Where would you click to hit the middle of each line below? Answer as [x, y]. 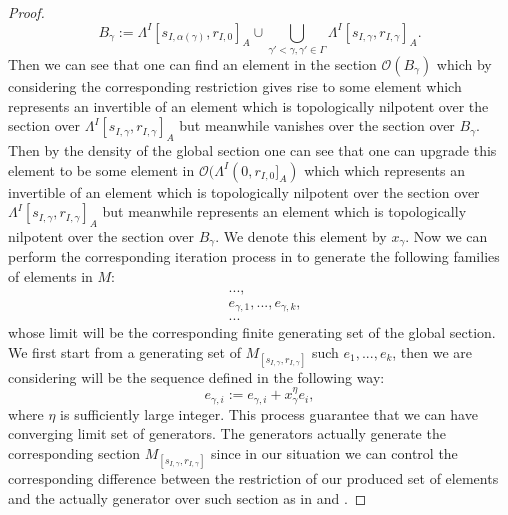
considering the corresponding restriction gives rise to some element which [235, 85]
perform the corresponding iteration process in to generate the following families [254, 256]
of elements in [50, 275]
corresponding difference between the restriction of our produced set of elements [253, 478]
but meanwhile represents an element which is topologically [284, 211]
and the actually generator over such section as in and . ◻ [187, 497]
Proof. [26, 12]
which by [464, 63]
